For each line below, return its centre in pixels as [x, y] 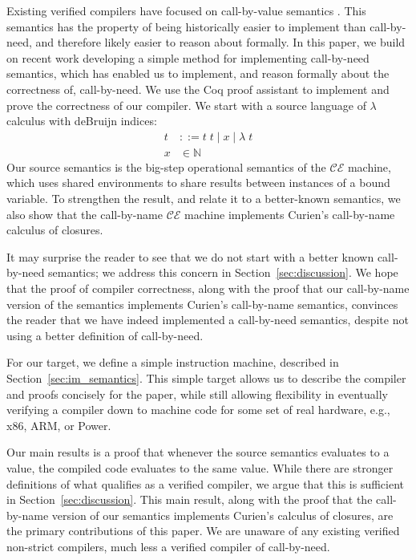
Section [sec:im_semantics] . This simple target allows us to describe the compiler [206, 377]
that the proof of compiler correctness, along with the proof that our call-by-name [208, 288]
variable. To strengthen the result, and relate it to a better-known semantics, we [204, 198]
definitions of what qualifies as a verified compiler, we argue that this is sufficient [206, 483]
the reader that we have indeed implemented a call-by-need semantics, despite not [208, 320]
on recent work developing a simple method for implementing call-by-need [188, 57]
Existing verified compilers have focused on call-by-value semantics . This [186, 10]
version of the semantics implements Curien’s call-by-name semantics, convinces [202, 304]
